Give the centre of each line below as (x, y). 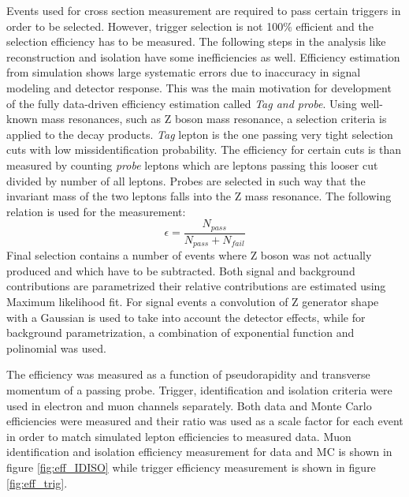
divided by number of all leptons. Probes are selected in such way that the (186, 180)
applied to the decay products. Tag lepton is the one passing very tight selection (200, 134)
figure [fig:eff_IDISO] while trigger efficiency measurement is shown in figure (191, 467)
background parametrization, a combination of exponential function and (180, 333)
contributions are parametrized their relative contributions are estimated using (196, 286)
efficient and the (335, 26)
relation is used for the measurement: (96, 211)
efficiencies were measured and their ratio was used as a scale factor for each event (205, 421)
